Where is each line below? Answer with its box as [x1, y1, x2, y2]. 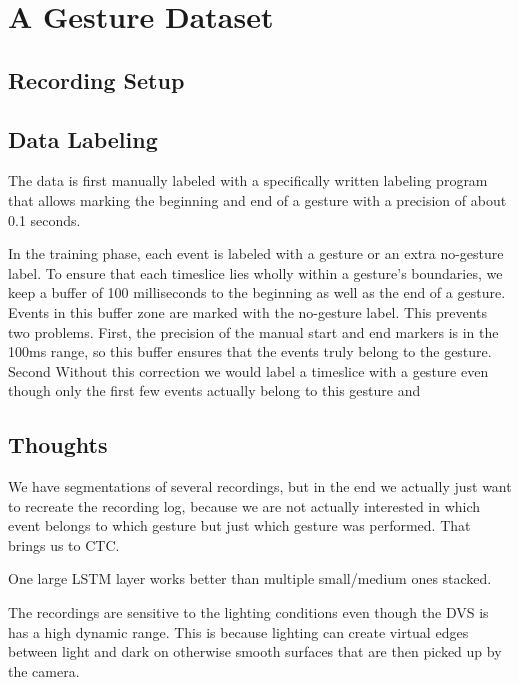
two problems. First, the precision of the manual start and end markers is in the [8, 321, 499, 342]
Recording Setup [8, 64, 185, 95]
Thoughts [8, 429, 108, 460]
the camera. [8, 660, 80, 681]
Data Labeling [8, 123, 158, 154]
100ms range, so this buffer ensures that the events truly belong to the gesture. [8, 341, 492, 362]
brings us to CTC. [8, 534, 120, 555]
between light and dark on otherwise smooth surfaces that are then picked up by [8, 641, 502, 662]
